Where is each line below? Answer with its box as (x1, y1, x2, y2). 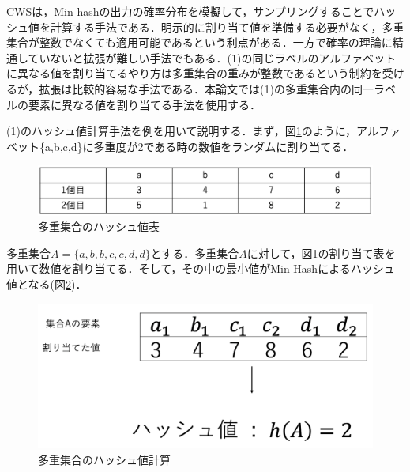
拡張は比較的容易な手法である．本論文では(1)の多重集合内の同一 (39, 80, 374, 96)
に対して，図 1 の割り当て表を (246, 244, 396, 261)
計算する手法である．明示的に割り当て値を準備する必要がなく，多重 (50, 18, 404, 35)
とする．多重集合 (150, 244, 239, 261)
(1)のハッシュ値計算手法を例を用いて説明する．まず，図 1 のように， (6, 123, 357, 139)
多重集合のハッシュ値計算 (38, 451, 171, 467)
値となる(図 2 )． (6, 276, 87, 293)
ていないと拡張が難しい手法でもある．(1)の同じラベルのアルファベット (28, 49, 397, 66)
